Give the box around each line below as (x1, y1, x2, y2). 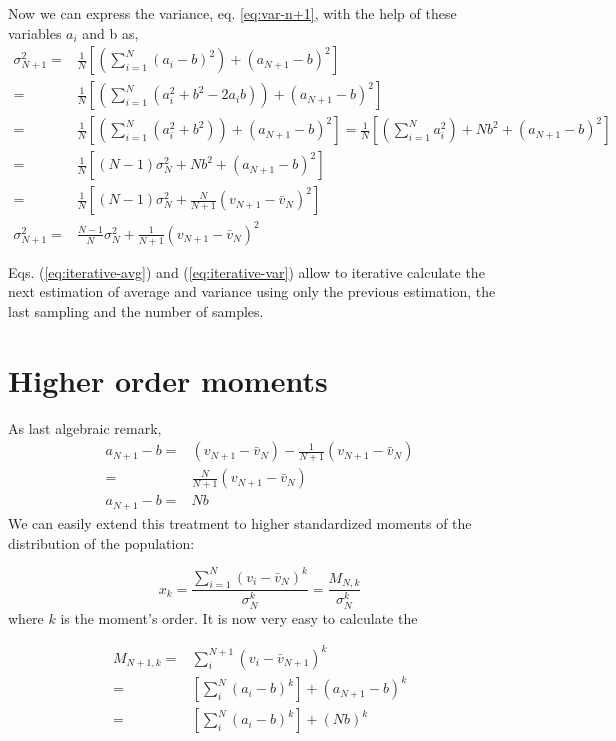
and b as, (82, 22, 139, 43)
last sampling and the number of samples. (8, 301, 264, 322)
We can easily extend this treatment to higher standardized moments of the (8, 512, 472, 533)
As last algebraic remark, (8, 417, 162, 438)
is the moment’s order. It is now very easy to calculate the (60, 607, 418, 628)
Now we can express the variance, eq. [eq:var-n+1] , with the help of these (8, 3, 457, 23)
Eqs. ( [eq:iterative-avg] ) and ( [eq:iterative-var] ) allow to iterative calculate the (8, 261, 485, 282)
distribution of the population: (8, 532, 195, 553)
